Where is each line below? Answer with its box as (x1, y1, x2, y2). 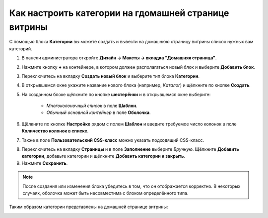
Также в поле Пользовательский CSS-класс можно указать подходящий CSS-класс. (21, 137, 204, 143)
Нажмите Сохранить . (21, 160, 68, 166)
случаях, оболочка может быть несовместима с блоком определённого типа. (22, 190, 189, 196)
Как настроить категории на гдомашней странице (9, 7, 229, 18)
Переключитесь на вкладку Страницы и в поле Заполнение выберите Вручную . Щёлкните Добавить (21, 146, 239, 152)
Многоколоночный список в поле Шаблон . (46, 103, 137, 109)
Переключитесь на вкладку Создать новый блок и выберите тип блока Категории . (21, 73, 200, 79)
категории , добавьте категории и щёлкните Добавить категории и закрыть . (21, 153, 186, 159)
